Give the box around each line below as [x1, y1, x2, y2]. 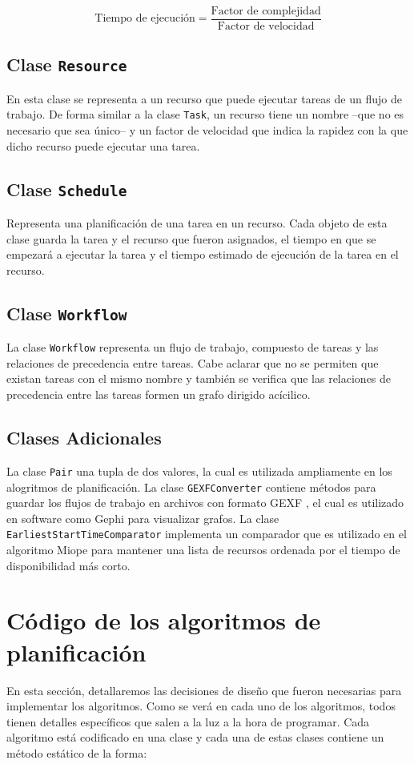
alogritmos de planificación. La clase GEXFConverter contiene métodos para [6, 478, 376, 495]
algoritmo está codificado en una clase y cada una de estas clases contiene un [6, 729, 384, 746]
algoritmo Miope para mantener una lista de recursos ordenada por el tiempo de [6, 541, 400, 558]
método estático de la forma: [6, 744, 147, 761]
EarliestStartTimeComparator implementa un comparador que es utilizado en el [6, 525, 407, 542]
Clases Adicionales [6, 425, 162, 450]
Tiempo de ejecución [94, 13, 195, 25]
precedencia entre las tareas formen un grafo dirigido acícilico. [6, 386, 311, 403]
